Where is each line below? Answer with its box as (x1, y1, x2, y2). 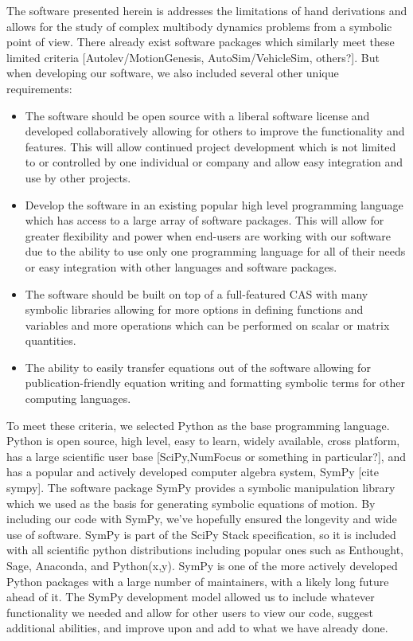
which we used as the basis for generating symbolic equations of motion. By (6, 494, 376, 511)
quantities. (25, 332, 76, 349)
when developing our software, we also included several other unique (6, 64, 339, 81)
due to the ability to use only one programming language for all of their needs (25, 243, 406, 260)
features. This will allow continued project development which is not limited (25, 138, 396, 154)
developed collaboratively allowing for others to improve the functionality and (25, 123, 405, 139)
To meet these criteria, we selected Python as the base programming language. (6, 416, 390, 433)
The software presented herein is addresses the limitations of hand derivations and (6, 2, 407, 18)
